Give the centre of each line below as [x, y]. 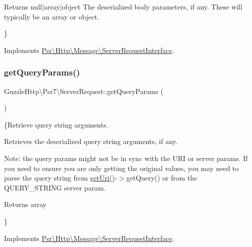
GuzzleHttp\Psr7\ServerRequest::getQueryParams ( [84, 91]
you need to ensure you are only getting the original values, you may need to [122, 168]
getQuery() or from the [162, 178]
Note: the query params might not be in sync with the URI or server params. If [126, 158]
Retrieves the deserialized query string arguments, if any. [91, 141]
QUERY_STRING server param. [55, 187]
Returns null [23, 6]
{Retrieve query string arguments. [56, 124]
